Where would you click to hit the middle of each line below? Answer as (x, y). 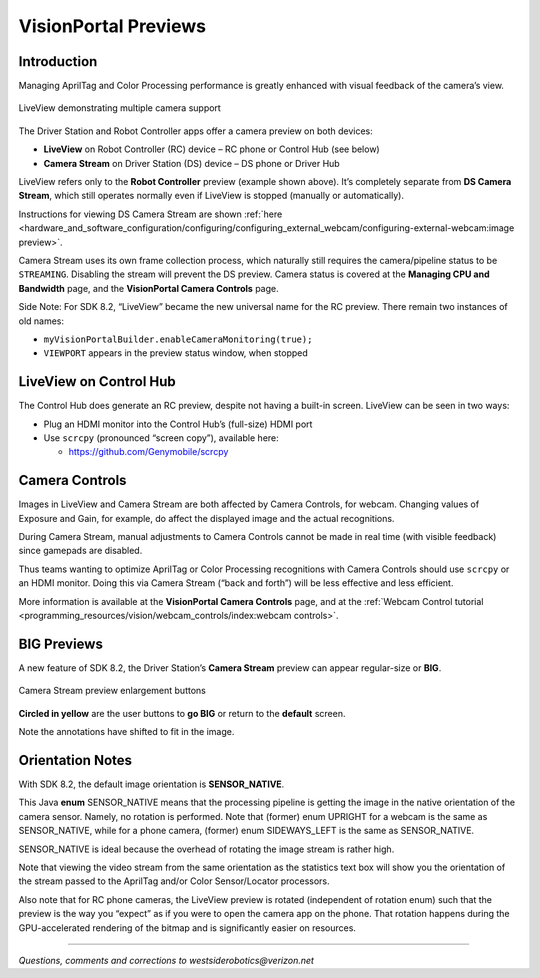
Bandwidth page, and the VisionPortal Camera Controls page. (148, 288)
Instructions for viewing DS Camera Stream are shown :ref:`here (150, 214)
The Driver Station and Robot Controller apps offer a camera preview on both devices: (196, 131)
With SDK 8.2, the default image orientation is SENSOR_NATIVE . (151, 784)
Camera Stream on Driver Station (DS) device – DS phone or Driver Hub (191, 163)
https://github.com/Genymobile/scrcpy (148, 452)
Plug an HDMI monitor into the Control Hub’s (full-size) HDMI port (178, 424)
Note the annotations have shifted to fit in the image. (126, 732)
